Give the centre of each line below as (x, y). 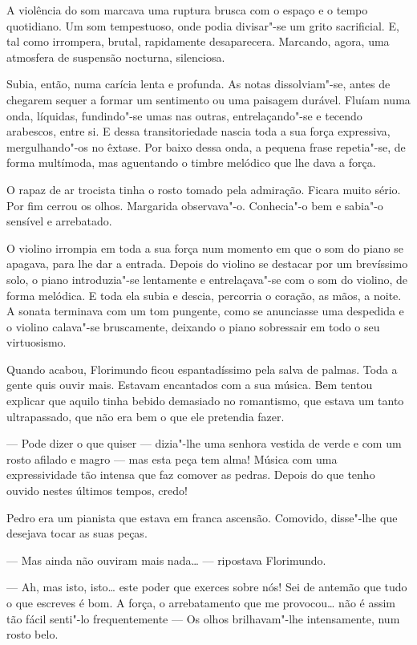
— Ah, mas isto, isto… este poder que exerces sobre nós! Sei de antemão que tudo (207, 587)
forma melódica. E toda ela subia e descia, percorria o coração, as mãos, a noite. (204, 295)
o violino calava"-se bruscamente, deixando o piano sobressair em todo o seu (193, 326)
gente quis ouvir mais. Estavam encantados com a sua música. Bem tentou (190, 385)
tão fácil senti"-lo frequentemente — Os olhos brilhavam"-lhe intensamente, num (203, 618)
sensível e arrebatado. (59, 221)
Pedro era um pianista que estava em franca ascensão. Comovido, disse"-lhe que (202, 517)
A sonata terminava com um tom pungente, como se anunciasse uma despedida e (205, 311)
